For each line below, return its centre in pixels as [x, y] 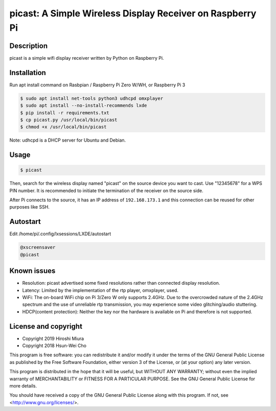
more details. [23, 386]
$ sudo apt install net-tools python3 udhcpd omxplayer [92, 98]
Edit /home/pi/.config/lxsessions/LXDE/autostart [60, 234]
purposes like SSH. [29, 207]
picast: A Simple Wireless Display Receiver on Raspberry [133, 13]
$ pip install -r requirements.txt [65, 113]
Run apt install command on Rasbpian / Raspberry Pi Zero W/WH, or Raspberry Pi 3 [97, 85]
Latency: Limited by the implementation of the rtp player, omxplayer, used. [100, 290]
